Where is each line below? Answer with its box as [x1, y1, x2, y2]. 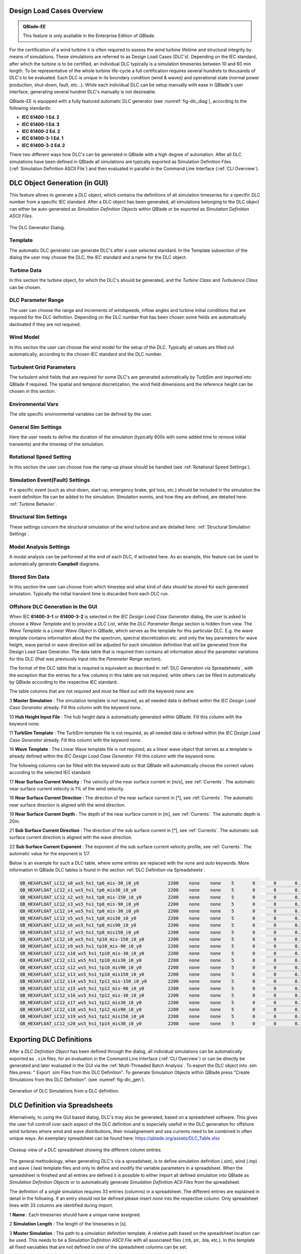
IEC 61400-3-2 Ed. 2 [22, 142, 65, 148]
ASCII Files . [9, 213, 33, 219]
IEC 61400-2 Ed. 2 [22, 128, 60, 134]
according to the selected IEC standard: [9, 769, 91, 775]
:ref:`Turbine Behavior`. [9, 501, 57, 507]
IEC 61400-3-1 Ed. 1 [22, 135, 64, 141]
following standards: [9, 105, 52, 111]
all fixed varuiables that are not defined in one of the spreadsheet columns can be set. [9, 1244, 188, 1250]
